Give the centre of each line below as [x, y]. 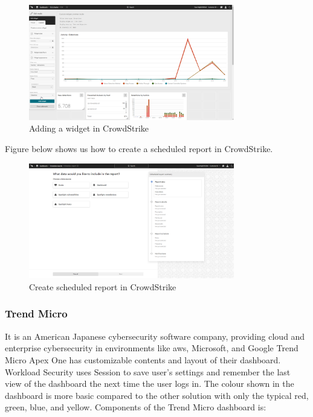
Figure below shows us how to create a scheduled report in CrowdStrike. [139, 148]
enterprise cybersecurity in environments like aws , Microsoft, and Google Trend [152, 348]
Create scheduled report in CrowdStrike [103, 286]
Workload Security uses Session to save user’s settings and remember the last [148, 371]
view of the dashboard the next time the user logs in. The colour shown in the [150, 384]
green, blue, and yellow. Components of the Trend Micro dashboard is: [136, 407]
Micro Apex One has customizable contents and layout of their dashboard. [143, 359]
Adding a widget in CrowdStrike [89, 128]
